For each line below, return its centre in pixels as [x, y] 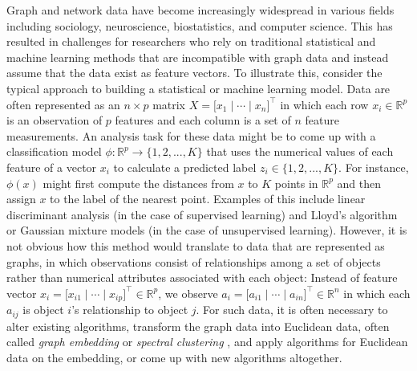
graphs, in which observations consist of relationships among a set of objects [194, 261]
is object [43, 310]
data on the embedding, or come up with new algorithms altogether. [174, 357]
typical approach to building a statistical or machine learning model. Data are [198, 88]
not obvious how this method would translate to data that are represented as [196, 245]
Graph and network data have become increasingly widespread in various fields [200, 10]
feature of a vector [52, 167]
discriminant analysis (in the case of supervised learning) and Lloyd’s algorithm [202, 214]
